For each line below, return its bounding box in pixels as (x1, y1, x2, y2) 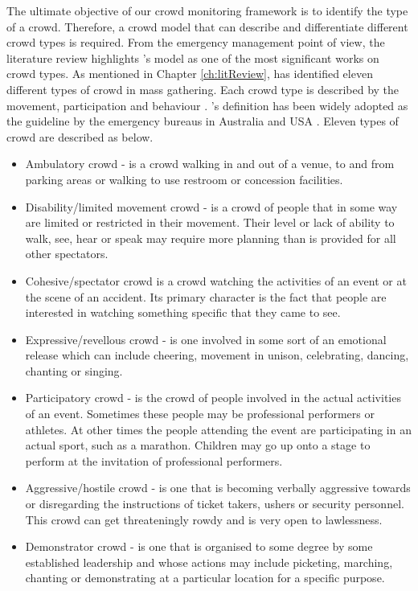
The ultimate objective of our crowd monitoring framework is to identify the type (6, 2, 408, 18)
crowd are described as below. (6, 128, 154, 145)
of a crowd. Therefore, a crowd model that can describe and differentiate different (6, 18, 408, 35)
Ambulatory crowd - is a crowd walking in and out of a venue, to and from (25, 155, 395, 172)
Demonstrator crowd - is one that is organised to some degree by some (25, 538, 373, 555)
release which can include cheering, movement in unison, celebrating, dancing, (25, 347, 409, 363)
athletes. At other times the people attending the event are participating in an (25, 421, 412, 437)
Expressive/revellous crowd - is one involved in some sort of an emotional (25, 330, 387, 347)
